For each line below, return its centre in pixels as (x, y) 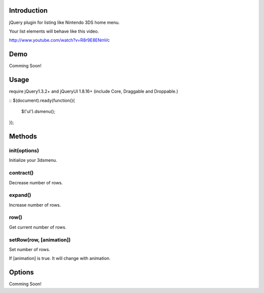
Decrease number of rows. (36, 182)
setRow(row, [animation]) (40, 240)
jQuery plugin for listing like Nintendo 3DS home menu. (64, 22)
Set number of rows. (30, 249)
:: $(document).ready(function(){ (42, 100)
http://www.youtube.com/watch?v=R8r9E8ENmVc (59, 40)
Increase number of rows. (35, 205)
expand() (20, 195)
